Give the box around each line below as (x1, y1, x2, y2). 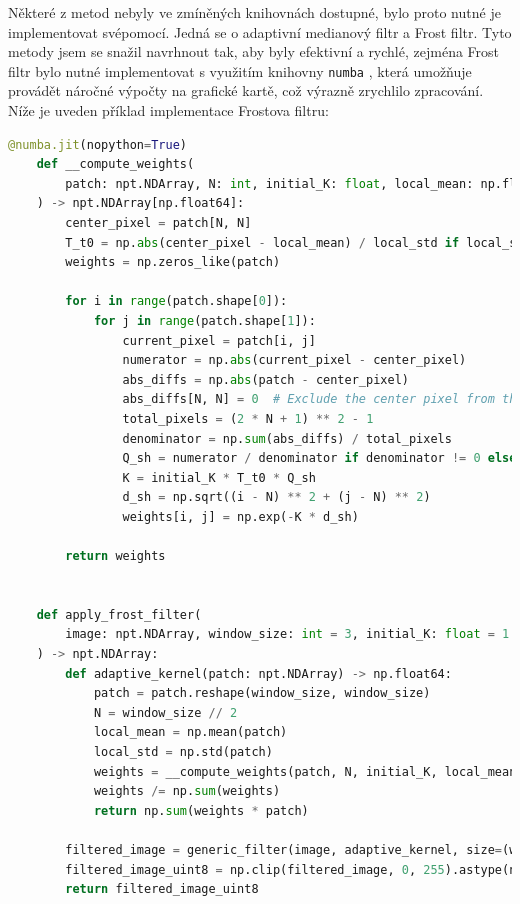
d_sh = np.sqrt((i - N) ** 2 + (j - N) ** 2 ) (122, 490, 431, 505)
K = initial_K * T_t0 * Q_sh (122, 470, 316, 485)
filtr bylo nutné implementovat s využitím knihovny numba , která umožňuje (8, 60, 472, 81)
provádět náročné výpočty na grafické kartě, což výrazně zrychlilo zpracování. (8, 80, 484, 101)
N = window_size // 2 (93, 705, 238, 720)
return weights (65, 549, 166, 564)
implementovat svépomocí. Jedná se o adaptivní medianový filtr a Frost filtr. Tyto (8, 21, 512, 42)
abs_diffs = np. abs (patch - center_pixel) (122, 372, 409, 387)
